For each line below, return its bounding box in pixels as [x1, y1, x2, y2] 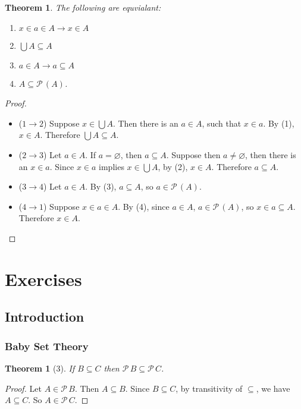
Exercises [5, 266, 82, 291]
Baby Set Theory [5, 338, 89, 353]
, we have [256, 382, 290, 394]
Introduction [5, 307, 84, 326]
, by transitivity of [175, 382, 243, 394]
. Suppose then [166, 148, 221, 161]
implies [99, 160, 124, 172]
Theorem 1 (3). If [5, 361, 75, 374]
